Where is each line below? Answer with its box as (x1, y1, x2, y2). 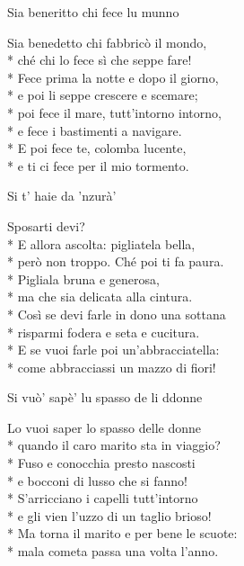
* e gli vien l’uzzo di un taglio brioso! (7, 506, 212, 525)
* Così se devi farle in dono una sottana (7, 304, 226, 323)
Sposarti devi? (7, 216, 85, 235)
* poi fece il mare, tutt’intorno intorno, (7, 103, 222, 121)
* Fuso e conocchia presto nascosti (7, 454, 196, 472)
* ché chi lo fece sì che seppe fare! (7, 50, 192, 69)
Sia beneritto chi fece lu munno (7, 3, 179, 21)
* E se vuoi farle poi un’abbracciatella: (7, 340, 220, 359)
